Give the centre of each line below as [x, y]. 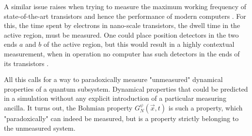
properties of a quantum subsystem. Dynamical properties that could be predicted [126, 88]
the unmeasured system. [40, 128]
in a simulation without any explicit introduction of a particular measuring [115, 98]
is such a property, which [205, 107]
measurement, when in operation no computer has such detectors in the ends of [122, 53]
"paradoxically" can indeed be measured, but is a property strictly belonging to [121, 118]
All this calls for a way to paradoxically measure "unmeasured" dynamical [113, 79]
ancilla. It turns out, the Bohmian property [68, 107]
